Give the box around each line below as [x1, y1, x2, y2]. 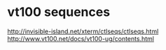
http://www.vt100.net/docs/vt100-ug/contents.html [7, 34, 154, 42]
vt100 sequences [7, 4, 111, 20]
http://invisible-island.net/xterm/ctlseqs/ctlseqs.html [7, 27, 159, 35]
